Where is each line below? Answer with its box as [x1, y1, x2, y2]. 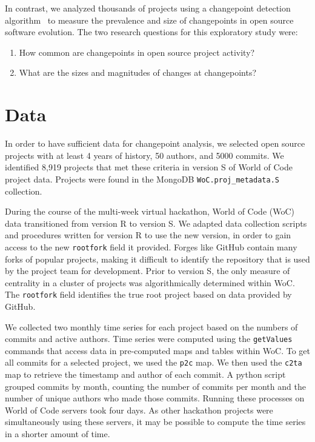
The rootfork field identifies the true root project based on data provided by [5, 288, 292, 301]
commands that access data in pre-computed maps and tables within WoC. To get [5, 344, 310, 357]
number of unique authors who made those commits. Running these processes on [5, 392, 305, 404]
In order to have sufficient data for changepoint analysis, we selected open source [5, 137, 305, 150]
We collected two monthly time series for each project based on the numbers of [5, 320, 298, 333]
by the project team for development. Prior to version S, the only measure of [5, 264, 290, 277]
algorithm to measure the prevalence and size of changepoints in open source [5, 13, 294, 26]
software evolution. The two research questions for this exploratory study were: [5, 25, 298, 38]
